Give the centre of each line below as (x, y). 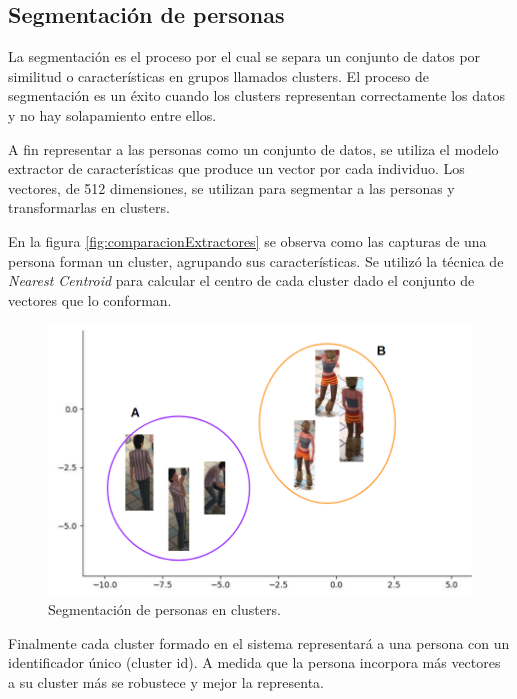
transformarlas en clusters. (89, 207)
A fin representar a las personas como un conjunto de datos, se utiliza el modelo (253, 148)
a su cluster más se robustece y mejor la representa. (166, 681)
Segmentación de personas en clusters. (164, 609)
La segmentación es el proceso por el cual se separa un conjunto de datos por (244, 56)
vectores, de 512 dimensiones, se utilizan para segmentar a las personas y (231, 187)
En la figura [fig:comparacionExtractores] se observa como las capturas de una (247, 240)
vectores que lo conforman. (90, 299)
